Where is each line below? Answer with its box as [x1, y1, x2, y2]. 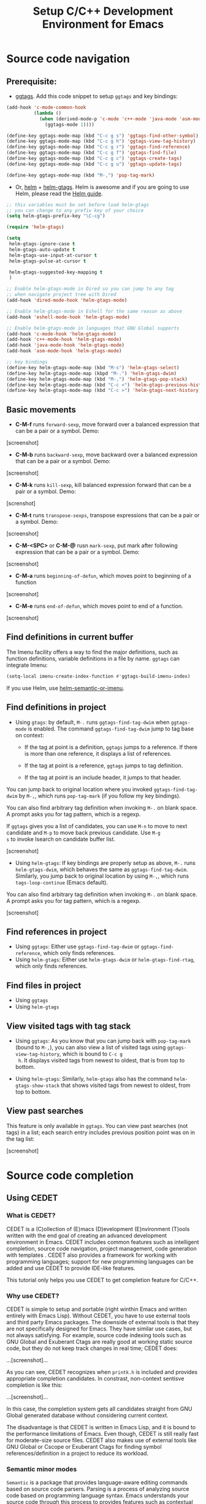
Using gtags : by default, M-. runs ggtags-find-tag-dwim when [15, 718, 170, 726]
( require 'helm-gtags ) [6, 224, 64, 231]
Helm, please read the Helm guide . [15, 190, 103, 197]
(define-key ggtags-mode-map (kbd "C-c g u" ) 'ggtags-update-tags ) [6, 161, 183, 167]
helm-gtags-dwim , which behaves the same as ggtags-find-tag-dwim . [15, 865, 188, 873]
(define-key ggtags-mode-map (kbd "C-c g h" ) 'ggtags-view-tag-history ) [6, 138, 196, 145]
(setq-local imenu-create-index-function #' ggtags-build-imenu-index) [6, 673, 191, 679]
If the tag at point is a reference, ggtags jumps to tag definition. [24, 762, 183, 769]
